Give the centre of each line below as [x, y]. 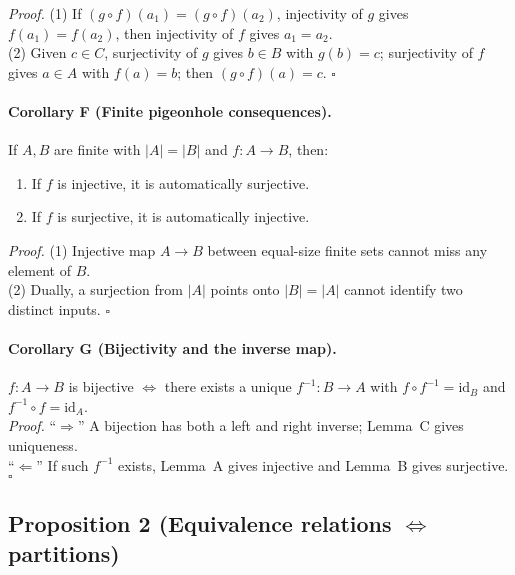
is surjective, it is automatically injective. [183, 216]
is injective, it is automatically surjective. [183, 182]
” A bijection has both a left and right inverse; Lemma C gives [270, 425]
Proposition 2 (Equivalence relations [200, 523]
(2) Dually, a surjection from [95, 289]
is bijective [101, 386]
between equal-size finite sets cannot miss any [347, 249]
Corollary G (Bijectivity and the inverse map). [172, 347]
